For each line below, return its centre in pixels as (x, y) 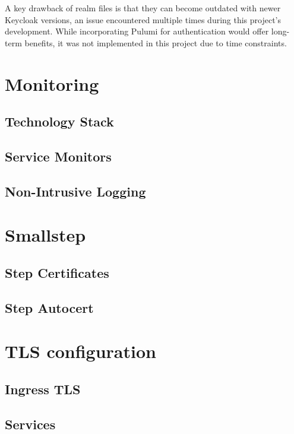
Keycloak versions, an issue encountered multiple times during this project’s (143, 19)
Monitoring (52, 83)
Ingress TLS (43, 389)
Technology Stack (59, 121)
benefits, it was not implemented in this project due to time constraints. (156, 42)
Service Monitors (58, 156)
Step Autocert (49, 307)
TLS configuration (80, 351)
